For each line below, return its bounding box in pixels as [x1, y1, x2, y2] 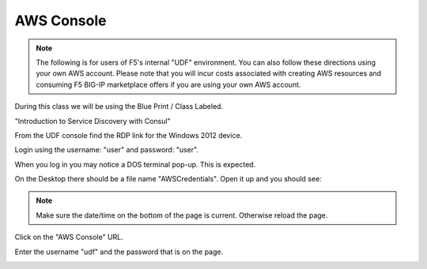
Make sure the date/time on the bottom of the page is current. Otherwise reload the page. [36, 210, 328, 220]
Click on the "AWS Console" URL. [14, 233, 124, 242]
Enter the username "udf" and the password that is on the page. [14, 247, 224, 256]
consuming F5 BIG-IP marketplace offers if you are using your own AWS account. [36, 80, 301, 89]
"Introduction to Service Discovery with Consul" [14, 116, 171, 125]
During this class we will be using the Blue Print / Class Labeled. [14, 102, 224, 111]
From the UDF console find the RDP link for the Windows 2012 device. [14, 130, 243, 140]
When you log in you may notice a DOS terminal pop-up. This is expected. [14, 159, 256, 169]
